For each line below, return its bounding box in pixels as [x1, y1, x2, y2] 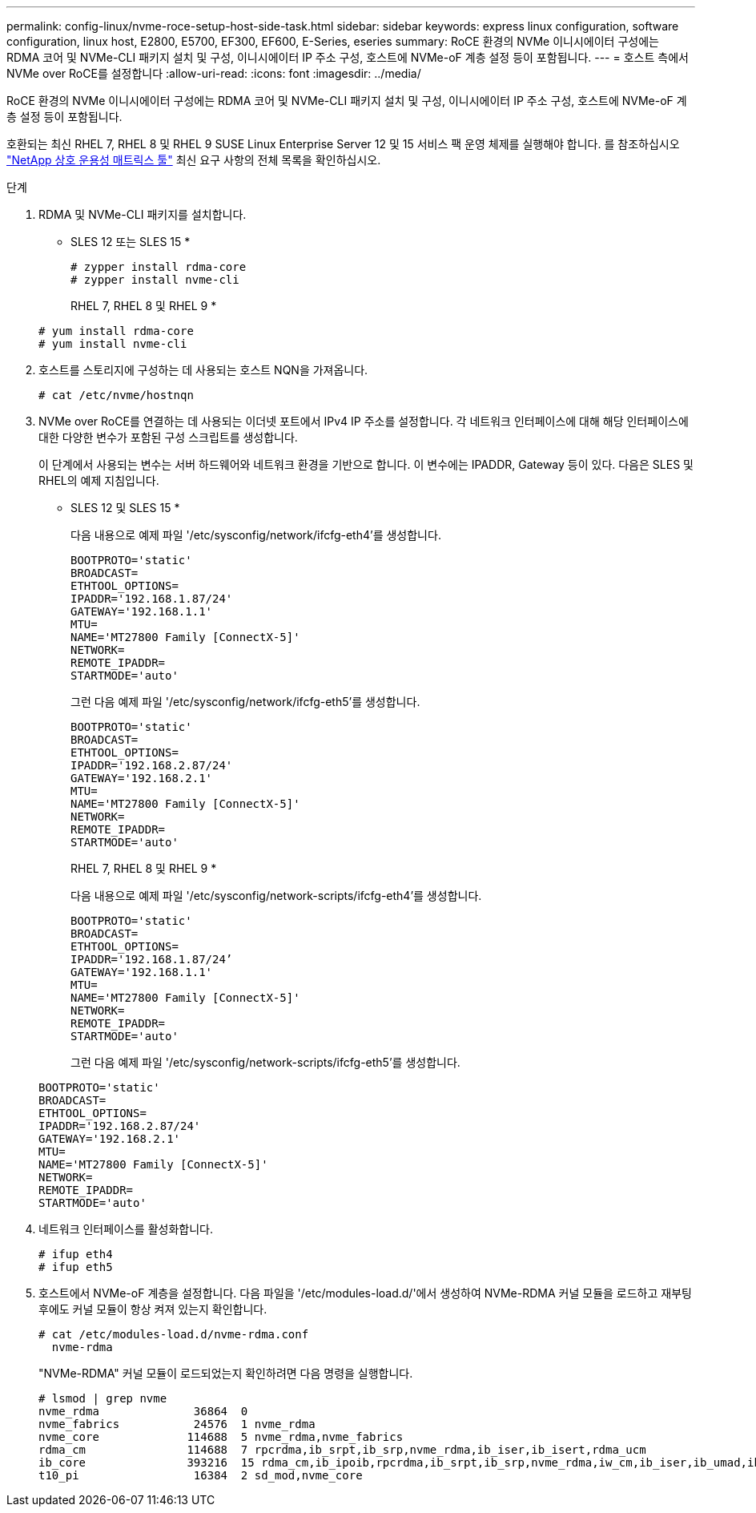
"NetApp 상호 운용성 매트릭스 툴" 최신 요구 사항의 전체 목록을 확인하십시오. [6, 153, 381, 167]
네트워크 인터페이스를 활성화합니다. [38, 1222, 213, 1236]
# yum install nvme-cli [38, 337, 187, 350]
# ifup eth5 [38, 1261, 113, 1273]
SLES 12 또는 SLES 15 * [70, 235, 191, 248]
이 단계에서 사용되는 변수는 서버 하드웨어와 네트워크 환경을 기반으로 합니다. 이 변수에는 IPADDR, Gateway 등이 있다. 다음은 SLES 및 [38, 458, 694, 471]
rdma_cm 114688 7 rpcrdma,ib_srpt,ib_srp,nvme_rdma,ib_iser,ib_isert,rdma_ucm [38, 1443, 646, 1456]
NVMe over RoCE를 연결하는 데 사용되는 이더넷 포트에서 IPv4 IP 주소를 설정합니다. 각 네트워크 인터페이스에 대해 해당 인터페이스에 [38, 414, 689, 428]
